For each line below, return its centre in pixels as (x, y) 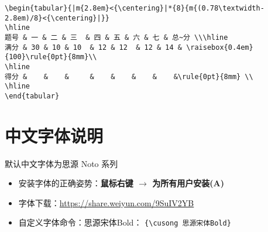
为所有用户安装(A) (188, 183)
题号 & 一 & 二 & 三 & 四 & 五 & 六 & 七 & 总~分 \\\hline (116, 37)
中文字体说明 (54, 135)
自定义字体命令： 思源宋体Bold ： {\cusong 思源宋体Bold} (125, 222)
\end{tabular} (32, 96)
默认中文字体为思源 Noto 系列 (61, 163)
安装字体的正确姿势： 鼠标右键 (76, 183)
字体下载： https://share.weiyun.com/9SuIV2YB (106, 202)
